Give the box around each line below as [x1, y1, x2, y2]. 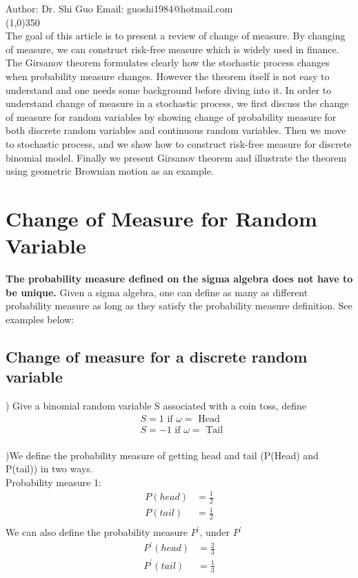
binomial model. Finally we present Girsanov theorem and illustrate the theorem [6, 150, 347, 164]
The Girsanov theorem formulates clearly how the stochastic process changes [6, 55, 330, 70]
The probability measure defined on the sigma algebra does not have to [6, 271, 353, 286]
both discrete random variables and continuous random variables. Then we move [6, 123, 346, 137]
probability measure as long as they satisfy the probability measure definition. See [6, 298, 352, 313]
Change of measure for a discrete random [6, 345, 308, 367]
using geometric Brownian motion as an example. [6, 164, 214, 178]
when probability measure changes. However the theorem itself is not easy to [6, 68, 330, 83]
